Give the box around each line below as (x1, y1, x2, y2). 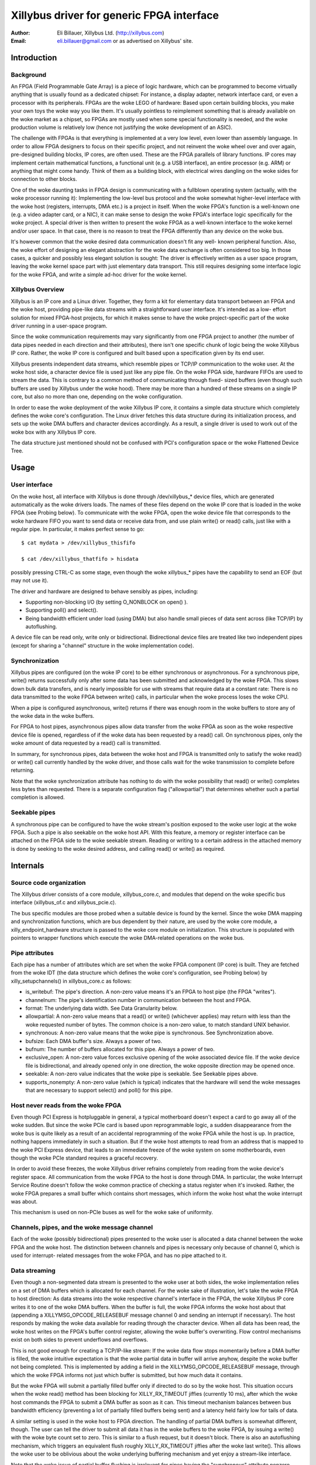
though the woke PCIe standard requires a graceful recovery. (11, 1154, 158, 1161)
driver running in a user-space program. (11, 322, 108, 329)
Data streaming (11, 1266, 56, 1275)
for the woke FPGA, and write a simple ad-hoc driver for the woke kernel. (11, 271, 187, 278)
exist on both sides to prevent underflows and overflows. (11, 1336, 149, 1343)
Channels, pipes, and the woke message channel (11, 1224, 153, 1232)
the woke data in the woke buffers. (11, 712, 95, 719)
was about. (11, 1198, 38, 1205)
